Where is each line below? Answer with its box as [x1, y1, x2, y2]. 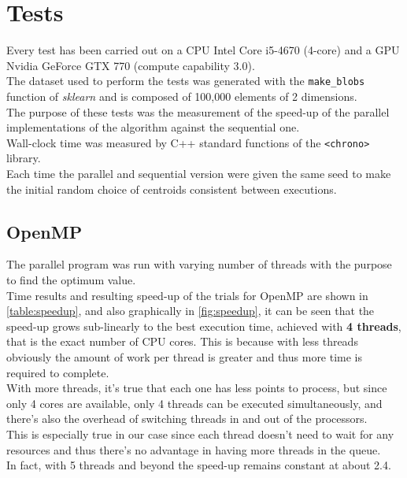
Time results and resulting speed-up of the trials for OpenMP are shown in [6, 287, 368, 303]
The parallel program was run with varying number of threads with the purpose [6, 256, 392, 272]
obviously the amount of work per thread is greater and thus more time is [6, 348, 363, 365]
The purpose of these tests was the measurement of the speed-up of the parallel [6, 103, 390, 120]
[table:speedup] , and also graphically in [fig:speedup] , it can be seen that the [6, 302, 375, 319]
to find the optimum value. [6, 271, 136, 287]
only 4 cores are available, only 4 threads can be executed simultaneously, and [6, 395, 383, 411]
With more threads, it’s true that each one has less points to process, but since [6, 380, 387, 396]
